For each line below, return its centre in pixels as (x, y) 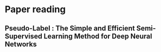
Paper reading (35, 9)
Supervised (24, 36)
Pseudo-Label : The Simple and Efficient (70, 28)
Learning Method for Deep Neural (98, 36)
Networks (21, 44)
